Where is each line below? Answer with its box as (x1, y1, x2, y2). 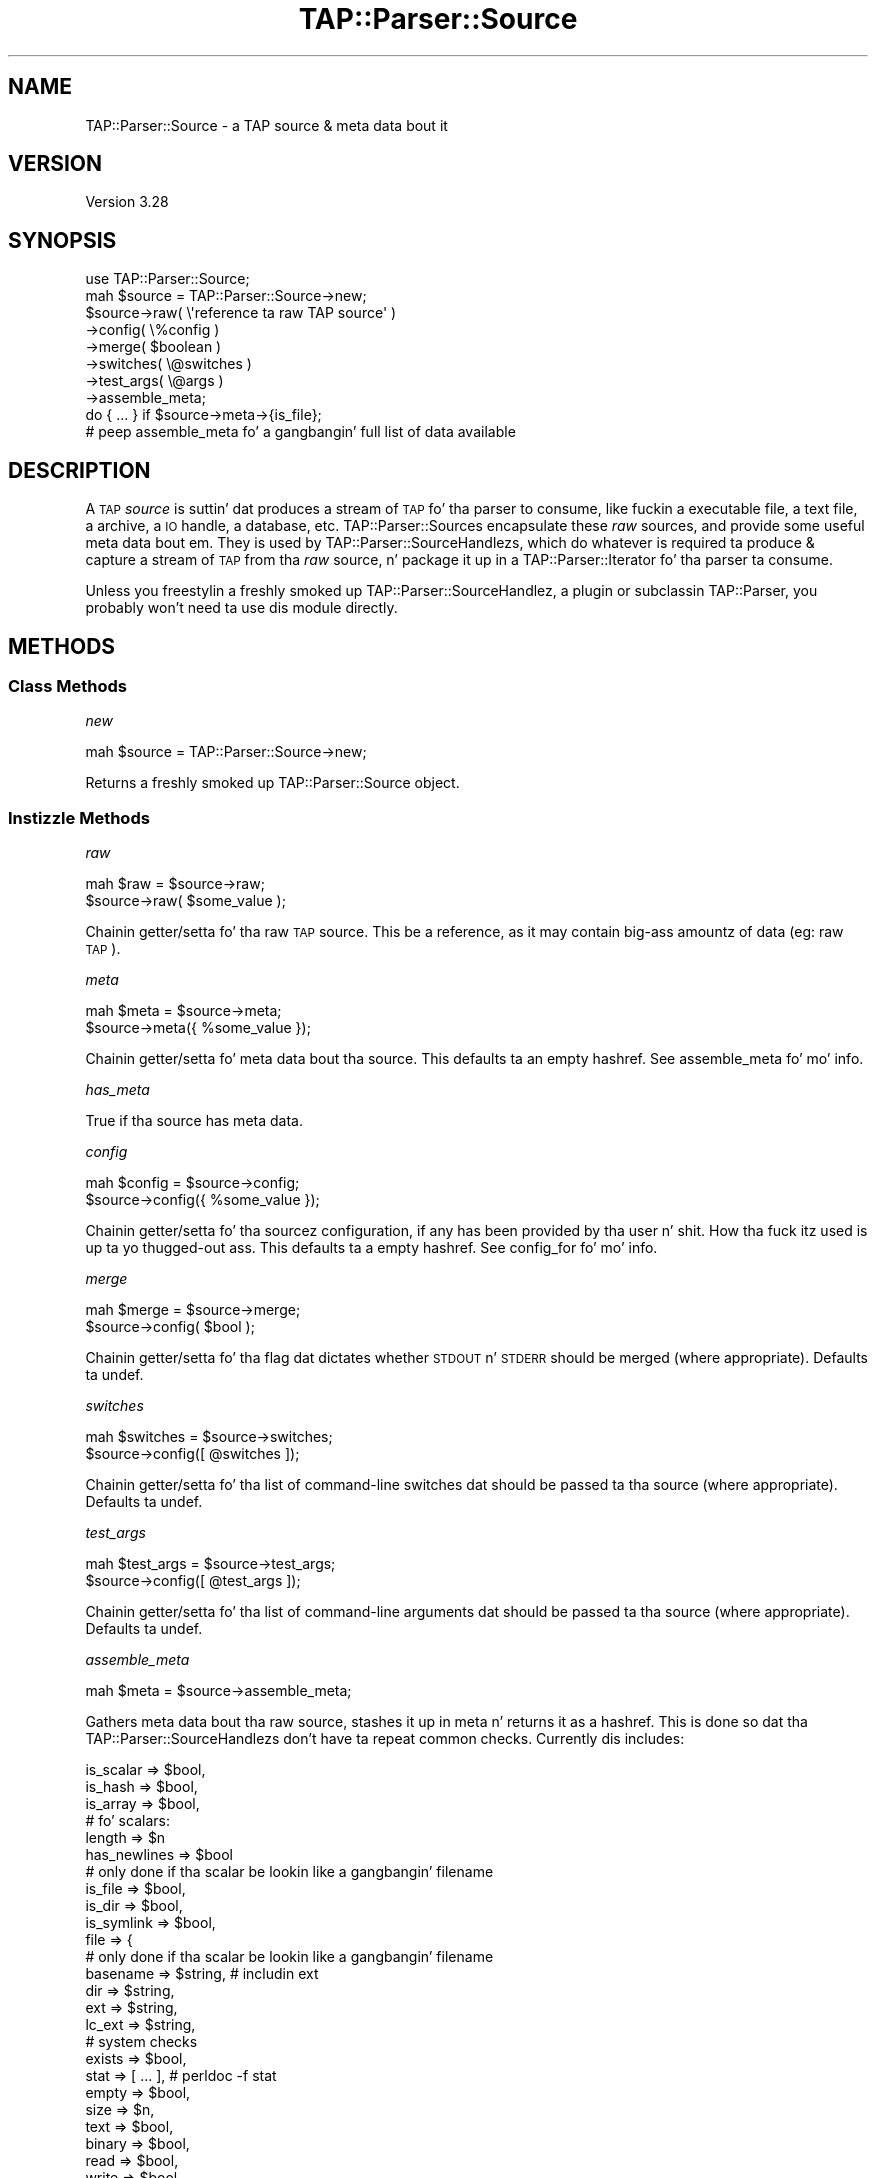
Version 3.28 (85, 193, 169, 211)
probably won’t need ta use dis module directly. (85, 599, 398, 617)
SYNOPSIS (8, 227, 117, 253)
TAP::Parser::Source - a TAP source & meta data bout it (85, 116, 448, 134)
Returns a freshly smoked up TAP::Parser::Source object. (85, 774, 460, 792)
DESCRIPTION (8, 457, 151, 483)
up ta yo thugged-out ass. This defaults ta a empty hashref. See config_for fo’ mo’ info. (85, 1239, 658, 1257)
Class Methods (8, 675, 127, 696)
